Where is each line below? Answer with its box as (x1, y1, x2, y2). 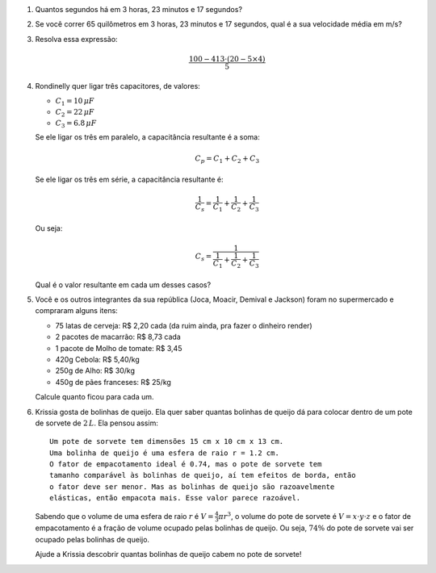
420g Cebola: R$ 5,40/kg (55, 354, 140, 364)
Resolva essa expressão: (35, 34, 118, 44)
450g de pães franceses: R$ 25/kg (55, 377, 171, 387)
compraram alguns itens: (35, 306, 119, 316)
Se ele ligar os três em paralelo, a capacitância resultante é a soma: (35, 132, 260, 142)
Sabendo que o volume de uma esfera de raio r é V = (35, 511, 214, 521)
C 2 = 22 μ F (55, 107, 94, 119)
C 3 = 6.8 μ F (55, 118, 97, 129)
